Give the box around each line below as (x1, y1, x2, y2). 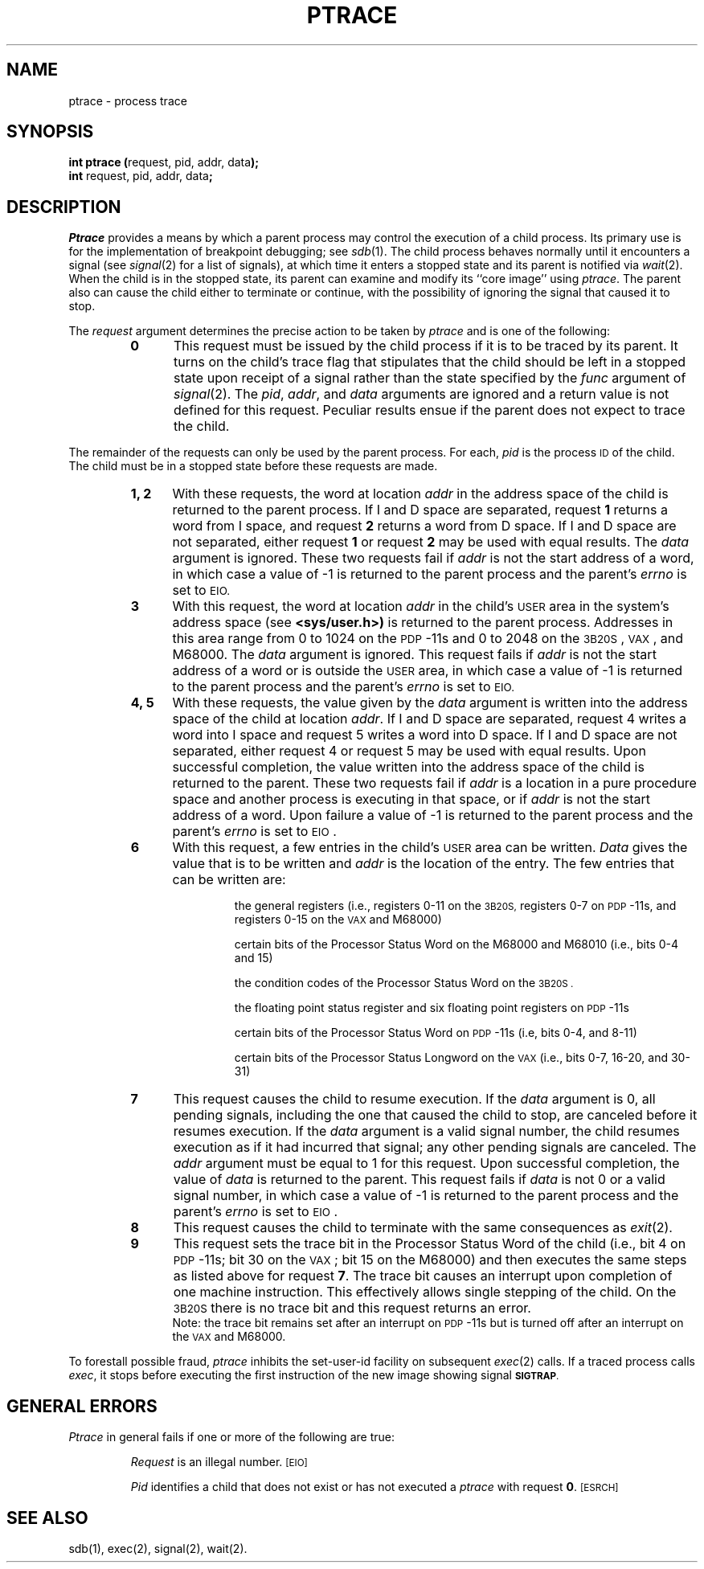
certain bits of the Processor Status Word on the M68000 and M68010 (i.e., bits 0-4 (234, 937, 679, 952)
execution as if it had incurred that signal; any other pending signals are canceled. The (173, 1139, 697, 1156)
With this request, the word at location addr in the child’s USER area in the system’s (172, 598, 669, 615)
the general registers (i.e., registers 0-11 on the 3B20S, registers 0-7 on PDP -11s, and (234, 899, 677, 913)
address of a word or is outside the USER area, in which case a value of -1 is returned (172, 662, 683, 679)
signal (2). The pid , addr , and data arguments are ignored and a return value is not (174, 386, 669, 403)
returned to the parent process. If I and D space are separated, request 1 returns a (172, 502, 668, 518)
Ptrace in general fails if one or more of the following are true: (68, 1430, 395, 1444)
